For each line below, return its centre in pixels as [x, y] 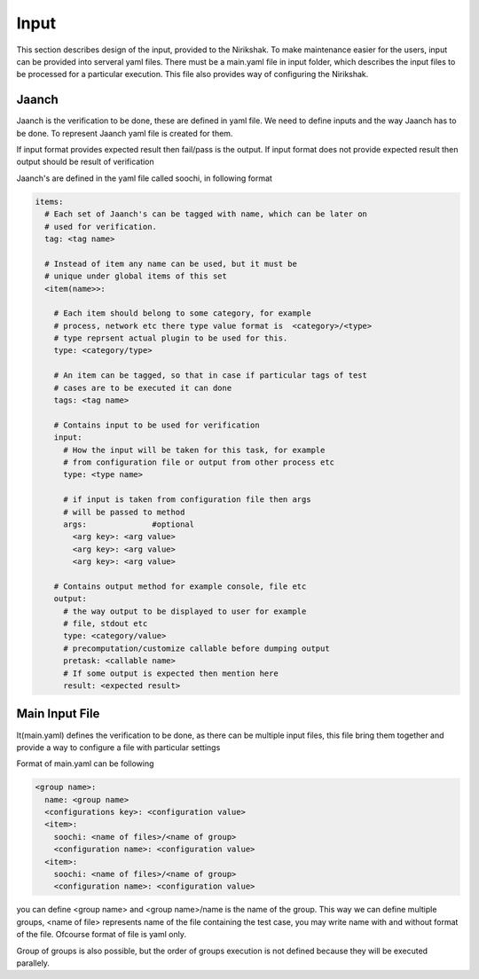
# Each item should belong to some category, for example [182, 313]
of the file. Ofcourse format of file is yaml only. [101, 935]
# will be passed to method [124, 512]
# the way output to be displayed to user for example [185, 611]
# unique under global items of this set [136, 276]
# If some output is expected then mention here [171, 673]
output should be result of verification [85, 162]
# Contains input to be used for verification [157, 425]
